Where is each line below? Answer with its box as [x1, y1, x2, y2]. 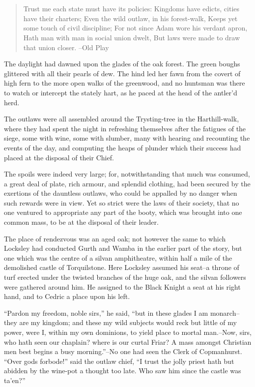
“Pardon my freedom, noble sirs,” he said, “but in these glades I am [4, 307, 208, 318]
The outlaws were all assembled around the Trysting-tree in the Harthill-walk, [4, 114, 239, 124]
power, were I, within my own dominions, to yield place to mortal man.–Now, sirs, [4, 327, 252, 337]
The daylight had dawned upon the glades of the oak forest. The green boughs [4, 59, 240, 69]
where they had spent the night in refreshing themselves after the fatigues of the [4, 123, 246, 133]
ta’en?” [4, 375, 26, 385]
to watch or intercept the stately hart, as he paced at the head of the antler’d [4, 87, 237, 97]
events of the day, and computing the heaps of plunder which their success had [4, 142, 241, 152]
